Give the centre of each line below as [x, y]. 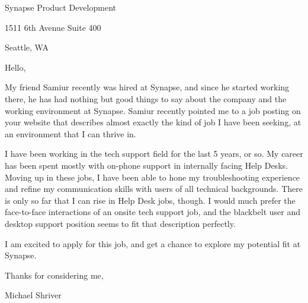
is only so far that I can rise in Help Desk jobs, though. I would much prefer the [150, 200]
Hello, [15, 67]
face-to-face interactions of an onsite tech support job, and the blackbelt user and [153, 212]
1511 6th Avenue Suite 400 [53, 27]
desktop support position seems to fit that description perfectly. [120, 223]
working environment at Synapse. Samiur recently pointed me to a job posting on [153, 110]
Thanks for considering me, [54, 275]
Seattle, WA [27, 47]
